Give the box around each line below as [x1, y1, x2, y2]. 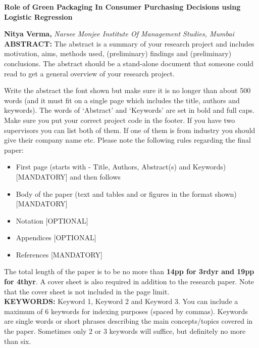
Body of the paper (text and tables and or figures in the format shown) [16, 188, 237, 199]
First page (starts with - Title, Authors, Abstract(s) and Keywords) [16, 161, 226, 172]
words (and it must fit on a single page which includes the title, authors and [4, 95, 240, 105]
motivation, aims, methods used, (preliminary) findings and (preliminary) [4, 48, 232, 59]
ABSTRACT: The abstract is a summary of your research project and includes [4, 38, 254, 49]
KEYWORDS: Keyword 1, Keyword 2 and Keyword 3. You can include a [4, 296, 238, 307]
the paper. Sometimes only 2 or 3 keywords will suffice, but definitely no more [4, 326, 246, 336]
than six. [4, 335, 31, 346]
